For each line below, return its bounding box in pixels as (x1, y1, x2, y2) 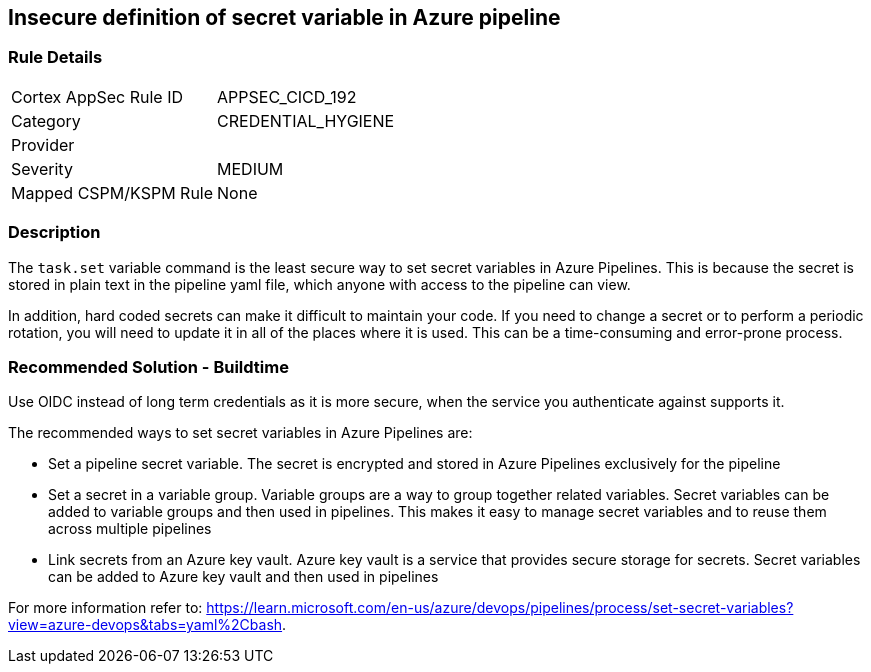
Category (11, 110, 81, 131)
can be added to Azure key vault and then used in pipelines (48, 568, 439, 586)
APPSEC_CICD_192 (217, 86, 357, 107)
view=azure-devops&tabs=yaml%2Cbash (8, 616, 283, 634)
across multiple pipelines (48, 520, 212, 538)
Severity (11, 158, 73, 179)
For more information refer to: (8, 599, 203, 617)
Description (8, 222, 101, 243)
